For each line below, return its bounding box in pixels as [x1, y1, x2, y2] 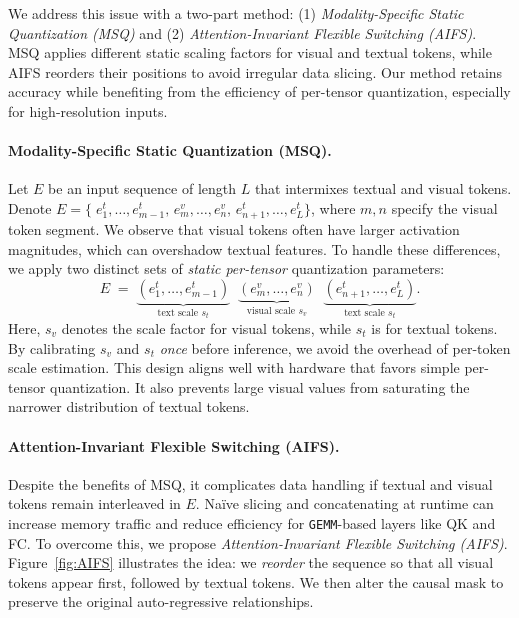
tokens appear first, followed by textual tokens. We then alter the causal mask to [8, 571, 504, 592]
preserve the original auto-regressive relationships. [8, 591, 314, 612]
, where [311, 197, 356, 218]
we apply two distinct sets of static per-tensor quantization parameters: [8, 258, 445, 279]
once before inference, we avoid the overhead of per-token [159, 337, 511, 358]
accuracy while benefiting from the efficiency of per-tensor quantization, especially [8, 81, 511, 102]
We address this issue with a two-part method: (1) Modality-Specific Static [8, 3, 464, 23]
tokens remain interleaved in [8, 493, 181, 514]
